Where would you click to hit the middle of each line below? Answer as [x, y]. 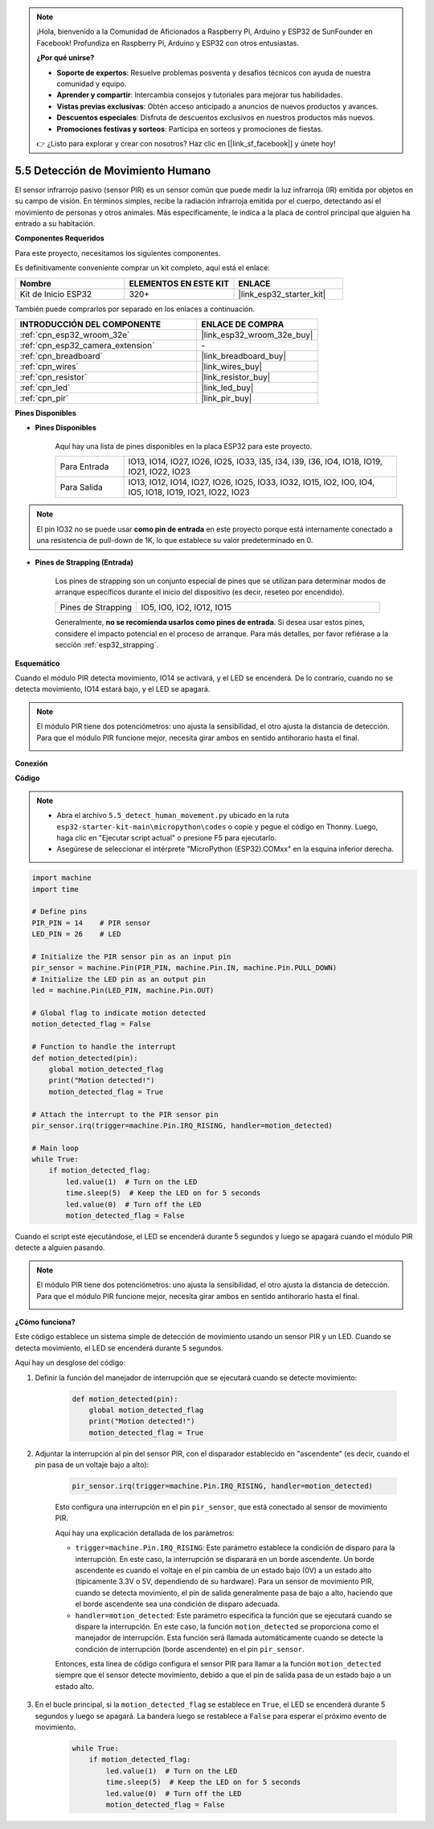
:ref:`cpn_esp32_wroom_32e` [75, 335]
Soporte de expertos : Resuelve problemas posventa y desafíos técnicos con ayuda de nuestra [214, 72]
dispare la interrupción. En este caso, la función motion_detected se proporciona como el [227, 1626]
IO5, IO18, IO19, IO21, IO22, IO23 [189, 492]
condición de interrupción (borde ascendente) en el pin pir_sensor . [190, 1649]
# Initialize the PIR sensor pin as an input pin [131, 957]
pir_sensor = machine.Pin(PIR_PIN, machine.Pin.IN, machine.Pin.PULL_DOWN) [184, 968]
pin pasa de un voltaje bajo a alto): [92, 1465]
